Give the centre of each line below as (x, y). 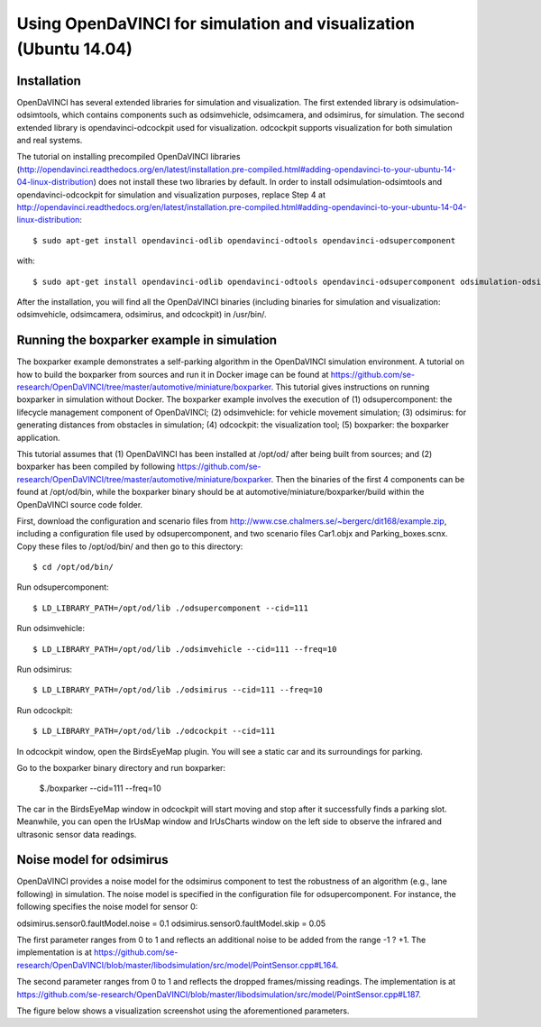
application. (38, 437)
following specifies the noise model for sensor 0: (107, 907)
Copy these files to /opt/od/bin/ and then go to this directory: (130, 546)
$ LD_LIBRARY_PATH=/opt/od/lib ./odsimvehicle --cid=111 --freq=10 (185, 649)
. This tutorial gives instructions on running (350, 387)
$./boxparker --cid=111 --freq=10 (100, 788)
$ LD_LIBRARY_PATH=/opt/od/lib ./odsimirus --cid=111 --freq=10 (178, 690)
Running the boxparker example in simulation (147, 340)
